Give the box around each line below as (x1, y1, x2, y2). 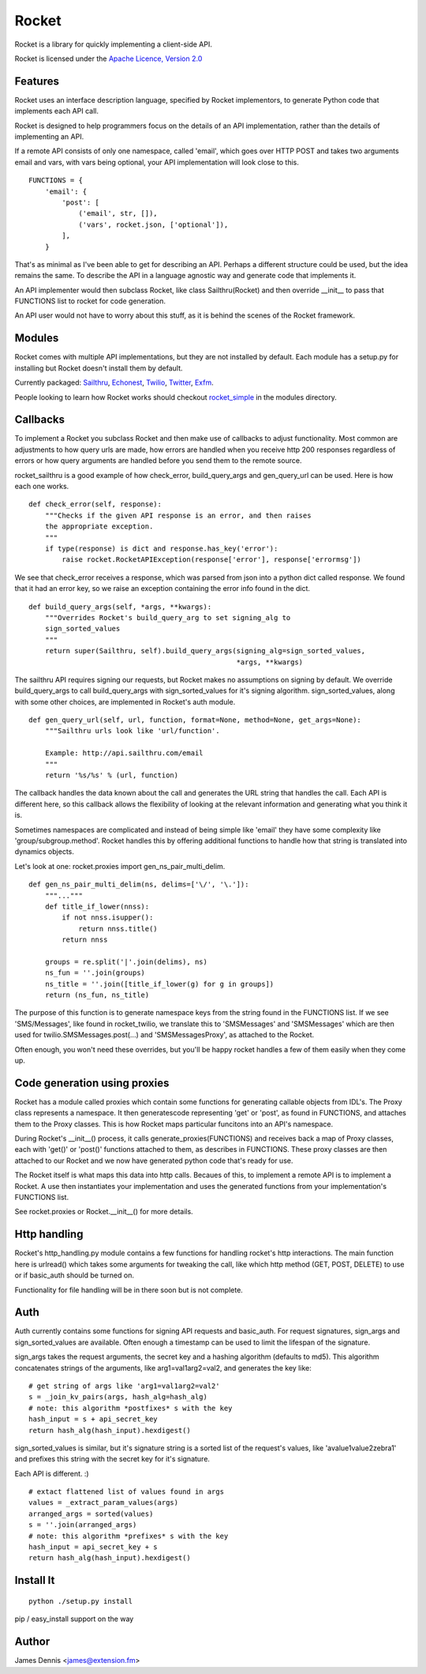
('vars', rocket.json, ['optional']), (78, 220, 229, 229)
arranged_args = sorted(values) (28, 1509, 154, 1518)
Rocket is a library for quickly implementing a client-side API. (14, 39, 212, 49)
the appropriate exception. (44, 522, 154, 531)
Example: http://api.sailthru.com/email (44, 749, 204, 758)
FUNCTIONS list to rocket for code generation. (14, 296, 166, 306)
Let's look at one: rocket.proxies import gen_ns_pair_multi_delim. (14, 861, 226, 871)
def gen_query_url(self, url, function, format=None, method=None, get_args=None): (28, 716, 362, 724)
